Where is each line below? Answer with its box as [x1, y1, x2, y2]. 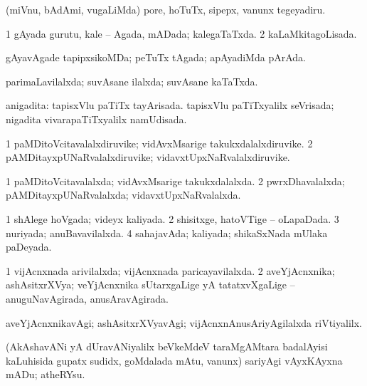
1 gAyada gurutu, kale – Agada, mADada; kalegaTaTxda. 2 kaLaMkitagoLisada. [6, 26, 357, 41]
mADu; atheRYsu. [6, 367, 85, 382]
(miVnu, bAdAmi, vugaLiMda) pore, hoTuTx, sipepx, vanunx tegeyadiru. [6, 2, 326, 16]
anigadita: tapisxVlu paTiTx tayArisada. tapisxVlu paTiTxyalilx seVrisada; [6, 98, 334, 113]
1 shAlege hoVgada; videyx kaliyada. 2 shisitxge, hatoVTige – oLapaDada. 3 [6, 211, 339, 226]
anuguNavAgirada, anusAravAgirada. [6, 291, 169, 306]
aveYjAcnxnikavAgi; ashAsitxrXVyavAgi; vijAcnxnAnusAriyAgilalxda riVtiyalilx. [6, 315, 362, 330]
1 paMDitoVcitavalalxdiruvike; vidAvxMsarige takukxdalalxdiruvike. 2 [6, 135, 313, 150]
